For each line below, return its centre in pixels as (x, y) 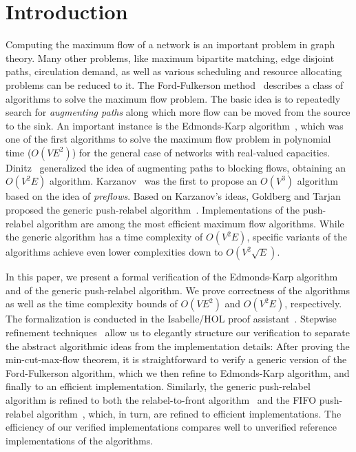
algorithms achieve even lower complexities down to (114, 252)
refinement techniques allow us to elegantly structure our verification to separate (178, 332)
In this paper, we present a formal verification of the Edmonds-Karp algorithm (172, 277)
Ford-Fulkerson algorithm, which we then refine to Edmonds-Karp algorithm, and (178, 372)
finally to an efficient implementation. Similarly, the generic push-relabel (158, 386)
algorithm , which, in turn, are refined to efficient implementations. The (189, 413)
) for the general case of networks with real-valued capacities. (201, 152)
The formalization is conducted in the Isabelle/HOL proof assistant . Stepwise (171, 319)
